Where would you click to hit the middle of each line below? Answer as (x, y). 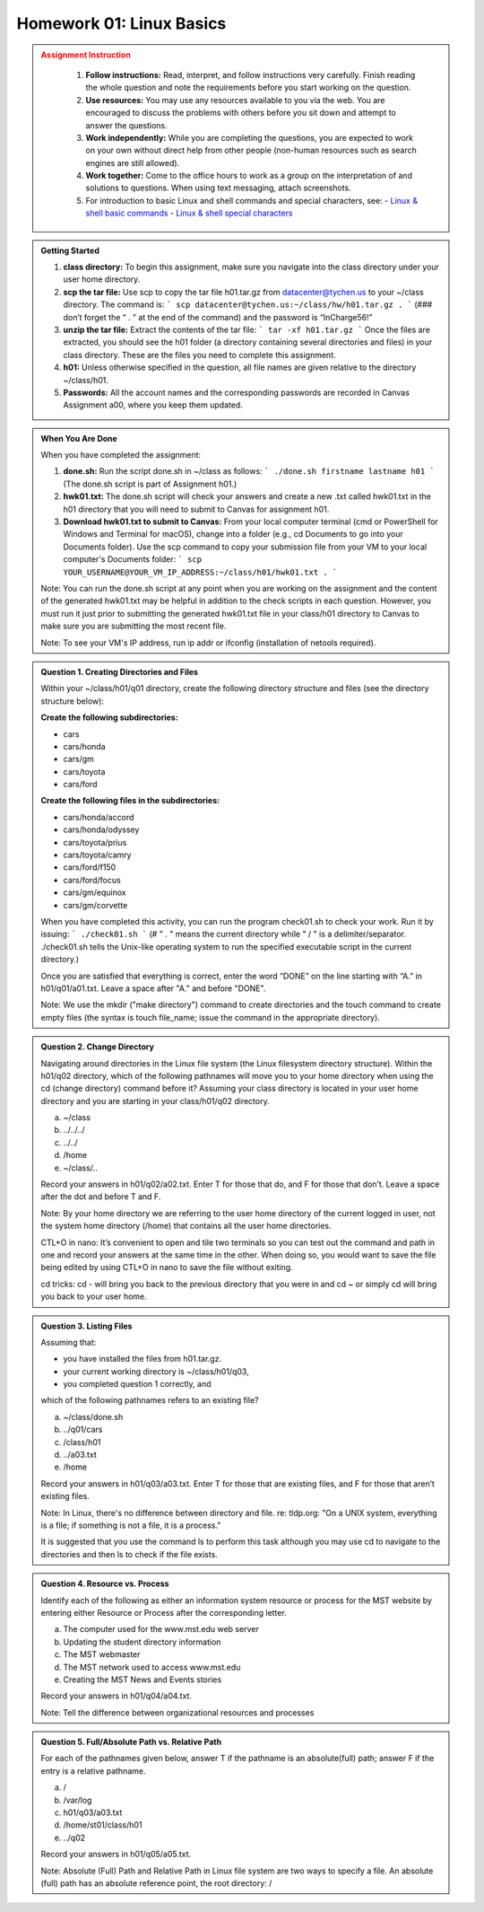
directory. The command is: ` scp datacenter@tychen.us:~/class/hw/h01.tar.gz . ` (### (248, 304)
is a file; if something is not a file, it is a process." (131, 1525)
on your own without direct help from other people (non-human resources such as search (251, 150)
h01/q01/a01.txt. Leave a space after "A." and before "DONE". (153, 988)
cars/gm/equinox (95, 892)
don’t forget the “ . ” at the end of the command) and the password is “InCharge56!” (218, 317)
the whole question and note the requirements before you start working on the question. (248, 88)
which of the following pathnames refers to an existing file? (150, 1400)
